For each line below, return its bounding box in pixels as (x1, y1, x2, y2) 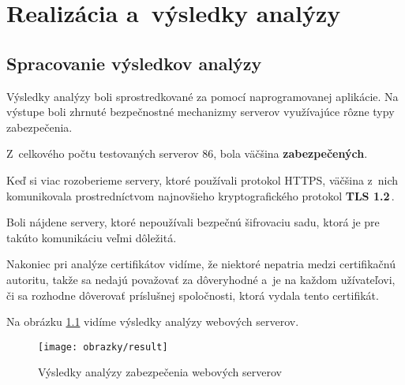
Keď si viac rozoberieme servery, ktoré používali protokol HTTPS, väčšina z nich (6, 171, 399, 188)
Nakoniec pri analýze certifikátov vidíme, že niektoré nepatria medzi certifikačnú (6, 256, 396, 272)
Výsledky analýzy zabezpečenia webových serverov (38, 364, 282, 380)
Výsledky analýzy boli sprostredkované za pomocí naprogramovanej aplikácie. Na (6, 88, 399, 104)
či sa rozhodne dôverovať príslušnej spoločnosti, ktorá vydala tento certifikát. (6, 286, 379, 303)
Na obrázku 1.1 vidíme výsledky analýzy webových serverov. (6, 313, 299, 330)
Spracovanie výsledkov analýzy (6, 50, 262, 75)
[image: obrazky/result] (38, 341, 168, 353)
